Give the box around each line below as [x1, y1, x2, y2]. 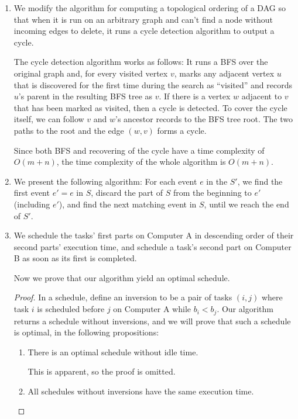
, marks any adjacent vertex [174, 67, 275, 79]
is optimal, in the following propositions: [13, 326, 159, 338]
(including [13, 198, 50, 210]
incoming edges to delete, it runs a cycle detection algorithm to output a [13, 25, 275, 37]
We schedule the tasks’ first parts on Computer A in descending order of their [13, 229, 294, 241]
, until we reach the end [204, 198, 289, 210]
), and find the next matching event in [59, 198, 197, 210]
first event [13, 186, 50, 199]
